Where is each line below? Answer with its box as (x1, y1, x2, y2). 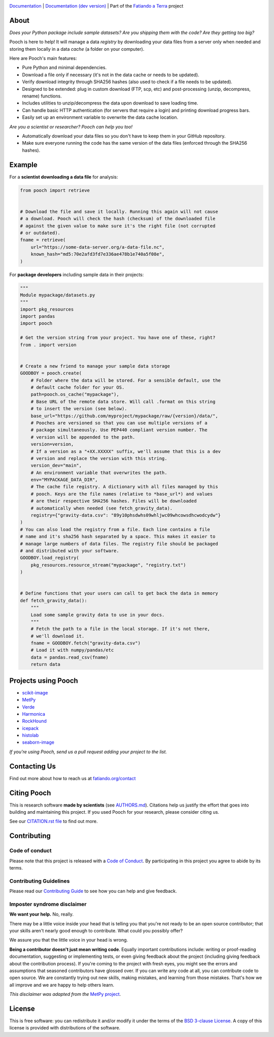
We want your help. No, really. (9, 911, 74, 917)
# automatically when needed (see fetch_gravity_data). (30, 505, 173, 511)
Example (9, 160, 38, 169)
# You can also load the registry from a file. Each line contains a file (20, 526, 211, 532)
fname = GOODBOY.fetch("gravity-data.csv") (30, 640, 141, 646)
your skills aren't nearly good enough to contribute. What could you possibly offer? (9, 928, 183, 934)
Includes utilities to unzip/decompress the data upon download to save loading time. (22, 100, 198, 106)
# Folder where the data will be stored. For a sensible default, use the (30, 377, 221, 383)
